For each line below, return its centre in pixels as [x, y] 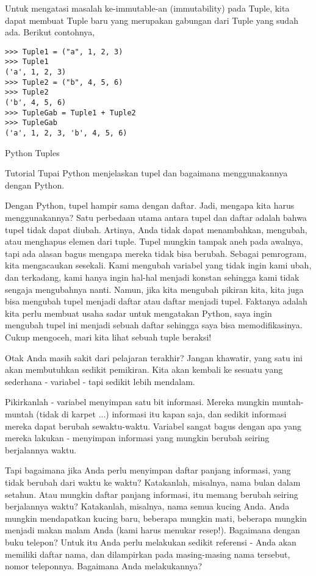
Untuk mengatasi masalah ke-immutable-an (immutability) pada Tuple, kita [147, 8]
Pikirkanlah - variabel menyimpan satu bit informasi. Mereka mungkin [137, 402]
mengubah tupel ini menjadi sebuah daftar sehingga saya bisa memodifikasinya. [154, 325]
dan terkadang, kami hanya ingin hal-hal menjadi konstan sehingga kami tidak [152, 277]
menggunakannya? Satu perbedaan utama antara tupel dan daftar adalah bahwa [156, 218]
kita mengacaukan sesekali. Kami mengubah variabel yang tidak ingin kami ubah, [158, 265]
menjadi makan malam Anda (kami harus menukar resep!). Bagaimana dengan [153, 530]
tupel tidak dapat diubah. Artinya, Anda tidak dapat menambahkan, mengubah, [156, 229]
